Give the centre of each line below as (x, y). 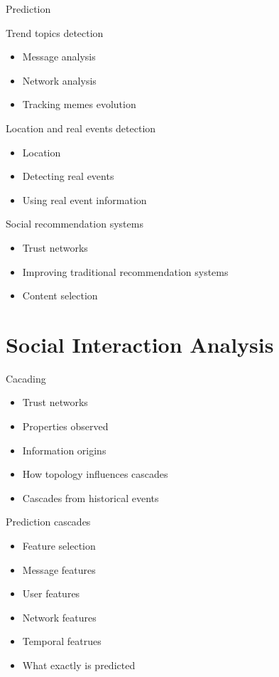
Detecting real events (68, 176)
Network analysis (59, 80)
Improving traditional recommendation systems (125, 271)
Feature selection (59, 545)
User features (51, 593)
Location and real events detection (81, 128)
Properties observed (65, 426)
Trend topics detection (55, 32)
